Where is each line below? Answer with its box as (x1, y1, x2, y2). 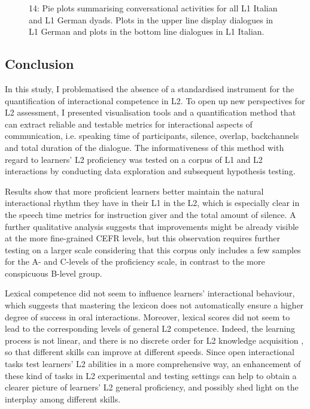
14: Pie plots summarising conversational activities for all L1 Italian (29, 2, 278, 14)
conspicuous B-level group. (5, 266, 102, 279)
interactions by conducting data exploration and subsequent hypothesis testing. (5, 165, 296, 177)
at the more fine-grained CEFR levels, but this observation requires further (5, 232, 281, 244)
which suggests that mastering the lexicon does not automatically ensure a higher (5, 299, 304, 311)
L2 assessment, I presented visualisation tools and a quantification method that (5, 106, 296, 119)
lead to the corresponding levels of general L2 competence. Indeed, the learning (5, 322, 296, 335)
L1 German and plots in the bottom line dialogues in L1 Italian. (29, 25, 265, 38)
